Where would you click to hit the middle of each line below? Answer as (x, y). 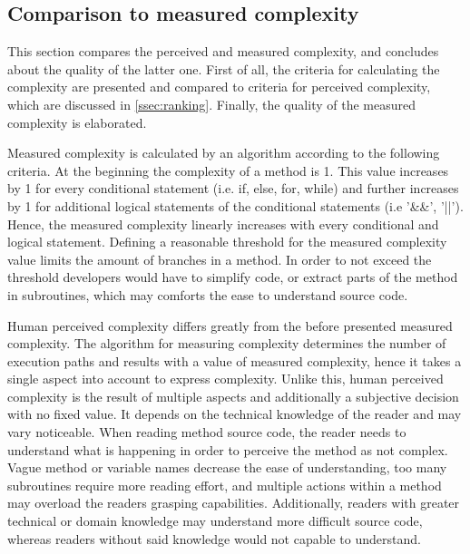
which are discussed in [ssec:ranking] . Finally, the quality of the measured (211, 104)
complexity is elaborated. (77, 122)
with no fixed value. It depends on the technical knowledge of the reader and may (235, 414)
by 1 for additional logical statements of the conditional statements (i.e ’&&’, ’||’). (235, 205)
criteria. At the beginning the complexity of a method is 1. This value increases (228, 170)
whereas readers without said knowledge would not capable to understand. (214, 538)
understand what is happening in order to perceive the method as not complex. (228, 449)
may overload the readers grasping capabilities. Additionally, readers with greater (234, 503)
